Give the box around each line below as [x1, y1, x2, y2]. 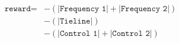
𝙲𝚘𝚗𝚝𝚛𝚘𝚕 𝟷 [59, 29, 98, 38]
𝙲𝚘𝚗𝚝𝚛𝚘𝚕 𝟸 [112, 29, 150, 38]
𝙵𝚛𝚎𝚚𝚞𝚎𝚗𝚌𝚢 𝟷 [59, 5, 107, 14]
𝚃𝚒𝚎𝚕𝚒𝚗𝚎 [59, 17, 91, 26]
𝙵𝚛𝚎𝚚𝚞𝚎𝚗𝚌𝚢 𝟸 [121, 5, 168, 14]
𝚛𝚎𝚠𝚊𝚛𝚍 [4, 5, 31, 14]
